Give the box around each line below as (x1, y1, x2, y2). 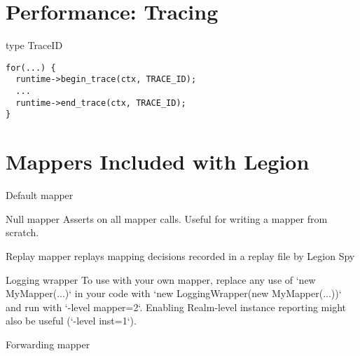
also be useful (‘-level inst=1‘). (6, 313, 137, 328)
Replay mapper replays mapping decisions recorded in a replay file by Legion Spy (6, 248, 355, 263)
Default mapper (6, 188, 74, 203)
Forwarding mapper (6, 336, 90, 351)
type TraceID (6, 38, 63, 53)
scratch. (6, 225, 39, 240)
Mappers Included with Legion (6, 147, 310, 176)
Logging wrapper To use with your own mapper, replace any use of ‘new (6, 272, 316, 287)
